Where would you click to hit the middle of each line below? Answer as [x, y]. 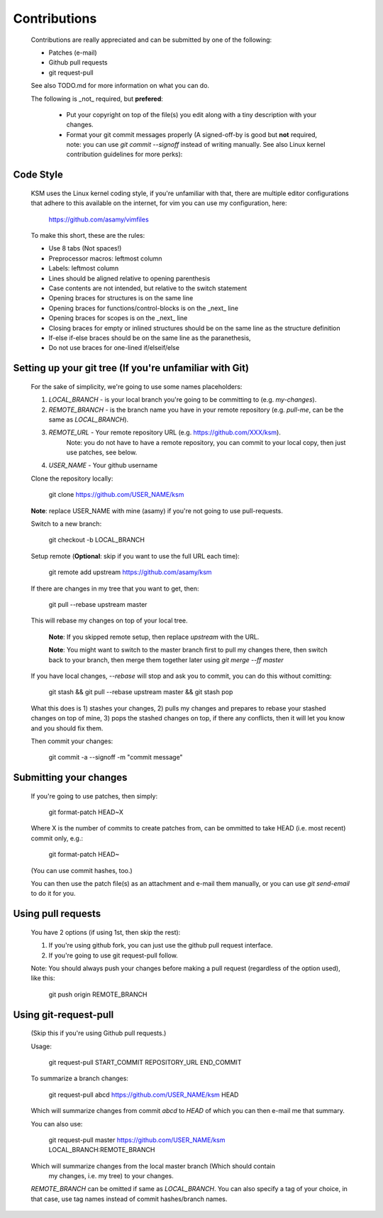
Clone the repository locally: [72, 478]
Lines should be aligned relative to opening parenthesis [129, 278]
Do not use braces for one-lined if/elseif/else [114, 348]
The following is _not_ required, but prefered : [97, 99]
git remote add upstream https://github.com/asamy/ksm [130, 572]
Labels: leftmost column [84, 268]
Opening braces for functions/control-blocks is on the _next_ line [144, 308]
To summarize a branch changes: [80, 1078]
